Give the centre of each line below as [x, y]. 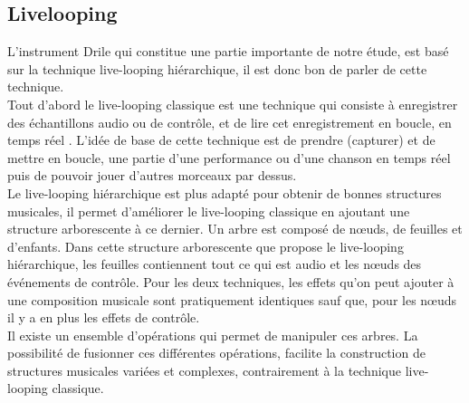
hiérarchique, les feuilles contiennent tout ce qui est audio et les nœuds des [215, 264]
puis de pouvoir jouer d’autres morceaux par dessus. [152, 175]
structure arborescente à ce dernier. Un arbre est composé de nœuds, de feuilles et [235, 229]
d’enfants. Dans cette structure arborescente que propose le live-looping [206, 246]
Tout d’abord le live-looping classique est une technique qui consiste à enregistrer [233, 104]
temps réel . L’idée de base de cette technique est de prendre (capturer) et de [221, 140]
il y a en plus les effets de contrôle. [104, 317]
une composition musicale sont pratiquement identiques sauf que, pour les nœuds [232, 299]
